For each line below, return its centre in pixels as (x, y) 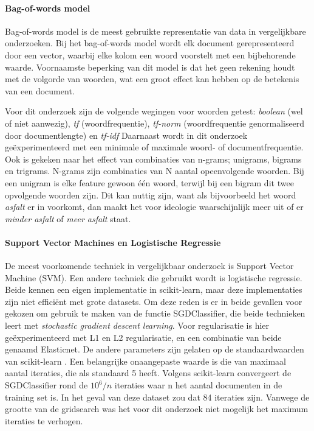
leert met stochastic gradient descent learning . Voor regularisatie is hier (137, 325)
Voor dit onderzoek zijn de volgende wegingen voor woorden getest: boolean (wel (154, 111)
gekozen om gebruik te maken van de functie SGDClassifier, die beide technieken (155, 313)
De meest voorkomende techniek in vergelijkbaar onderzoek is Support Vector (149, 266)
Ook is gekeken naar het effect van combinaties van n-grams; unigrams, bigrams (153, 159)
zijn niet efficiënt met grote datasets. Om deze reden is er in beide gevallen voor (154, 301)
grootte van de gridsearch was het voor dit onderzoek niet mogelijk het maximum (157, 409)
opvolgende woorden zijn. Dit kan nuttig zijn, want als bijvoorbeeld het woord (151, 194)
